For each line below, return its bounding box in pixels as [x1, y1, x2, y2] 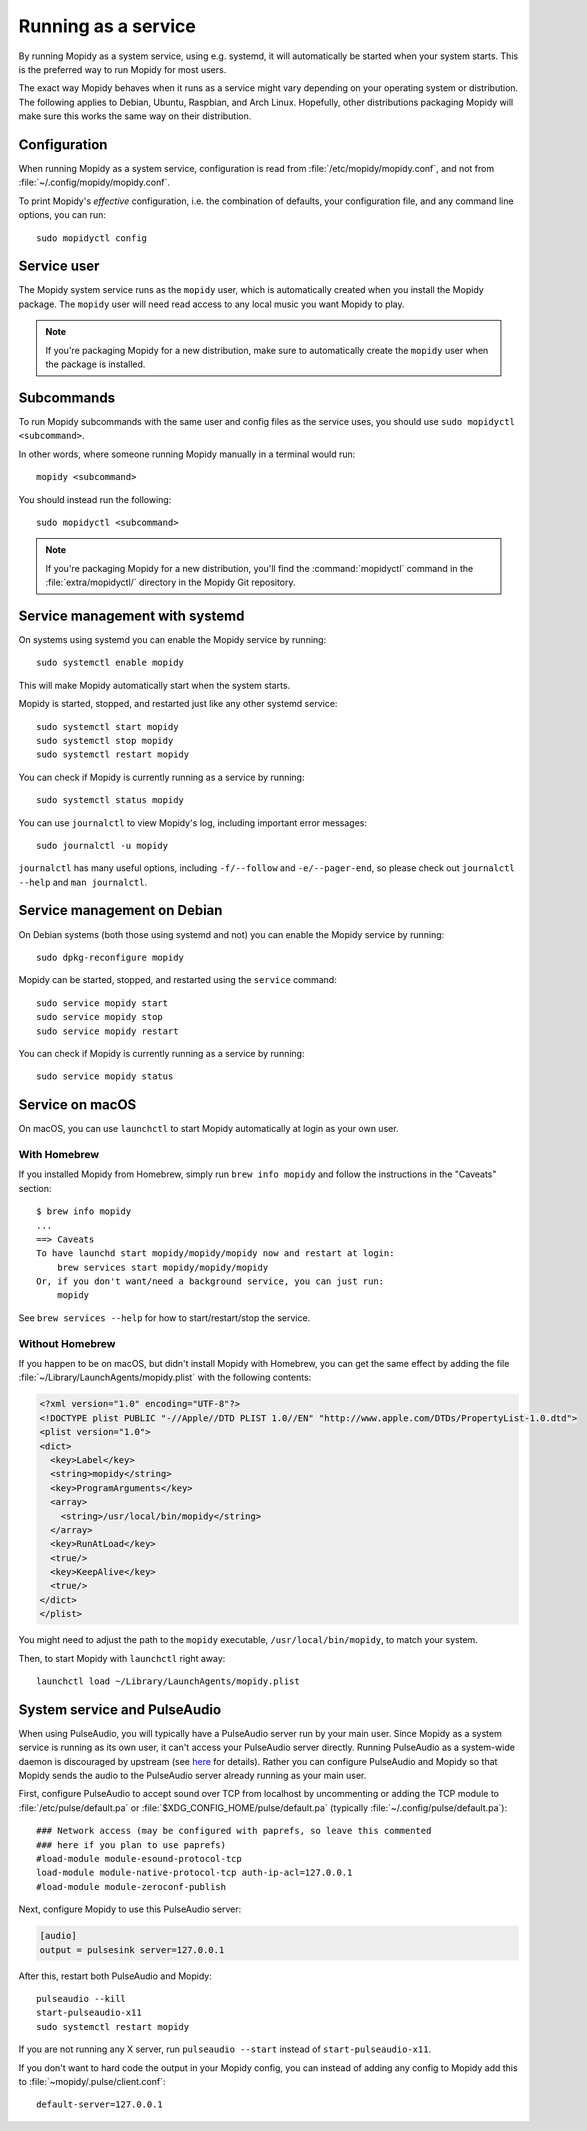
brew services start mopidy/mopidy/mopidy [56, 1261, 269, 1273]
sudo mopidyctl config [36, 232, 148, 244]
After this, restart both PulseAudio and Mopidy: [18, 1970, 212, 1982]
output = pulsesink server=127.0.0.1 [39, 1944, 225, 1955]
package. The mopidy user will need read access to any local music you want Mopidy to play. [18, 298, 405, 310]
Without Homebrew [18, 1336, 116, 1350]
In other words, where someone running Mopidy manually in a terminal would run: [18, 448, 356, 460]
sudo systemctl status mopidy [36, 795, 185, 806]
